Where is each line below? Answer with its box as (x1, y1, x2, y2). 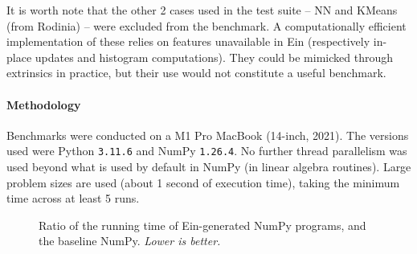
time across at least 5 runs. (6, 190, 140, 207)
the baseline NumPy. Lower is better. (39, 232, 221, 249)
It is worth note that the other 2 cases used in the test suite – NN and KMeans (6, 2, 398, 18)
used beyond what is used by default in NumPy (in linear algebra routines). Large (6, 158, 411, 175)
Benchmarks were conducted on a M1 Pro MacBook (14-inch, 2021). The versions (6, 126, 409, 143)
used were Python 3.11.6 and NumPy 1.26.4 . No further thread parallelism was (6, 142, 407, 159)
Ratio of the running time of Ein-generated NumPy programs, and (39, 216, 366, 233)
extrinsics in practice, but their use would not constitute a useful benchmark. (6, 64, 386, 81)
